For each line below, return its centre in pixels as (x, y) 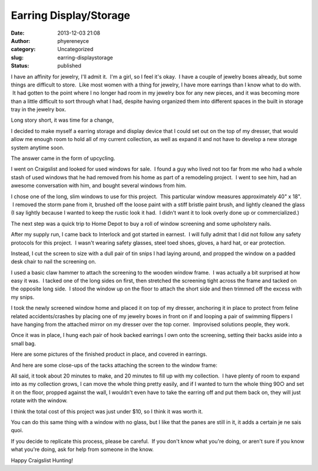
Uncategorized (75, 49)
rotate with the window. (39, 400)
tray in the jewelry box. (39, 109)
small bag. (24, 343)
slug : (17, 57)
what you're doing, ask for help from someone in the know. (82, 449)
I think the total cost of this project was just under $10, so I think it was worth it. (107, 411)
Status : (20, 66)
